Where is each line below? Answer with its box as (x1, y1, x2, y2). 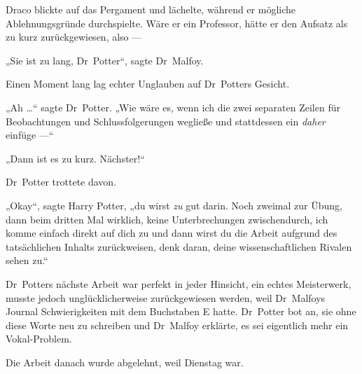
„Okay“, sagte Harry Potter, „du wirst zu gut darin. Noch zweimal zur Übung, (6, 198, 342, 212)
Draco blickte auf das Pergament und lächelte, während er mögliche (6, 2, 295, 16)
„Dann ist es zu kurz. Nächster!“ (6, 151, 145, 165)
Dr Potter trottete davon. (6, 174, 117, 189)
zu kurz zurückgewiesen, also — (6, 29, 142, 44)
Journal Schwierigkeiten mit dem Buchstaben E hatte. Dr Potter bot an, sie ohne (6, 304, 356, 319)
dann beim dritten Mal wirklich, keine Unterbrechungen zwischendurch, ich (6, 212, 328, 226)
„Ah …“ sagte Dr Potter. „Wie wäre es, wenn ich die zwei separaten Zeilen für (6, 99, 340, 114)
